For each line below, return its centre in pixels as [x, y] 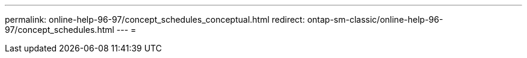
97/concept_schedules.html [60, 30]
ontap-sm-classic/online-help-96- [375, 19]
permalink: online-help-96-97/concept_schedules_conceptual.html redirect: [155, 19]
